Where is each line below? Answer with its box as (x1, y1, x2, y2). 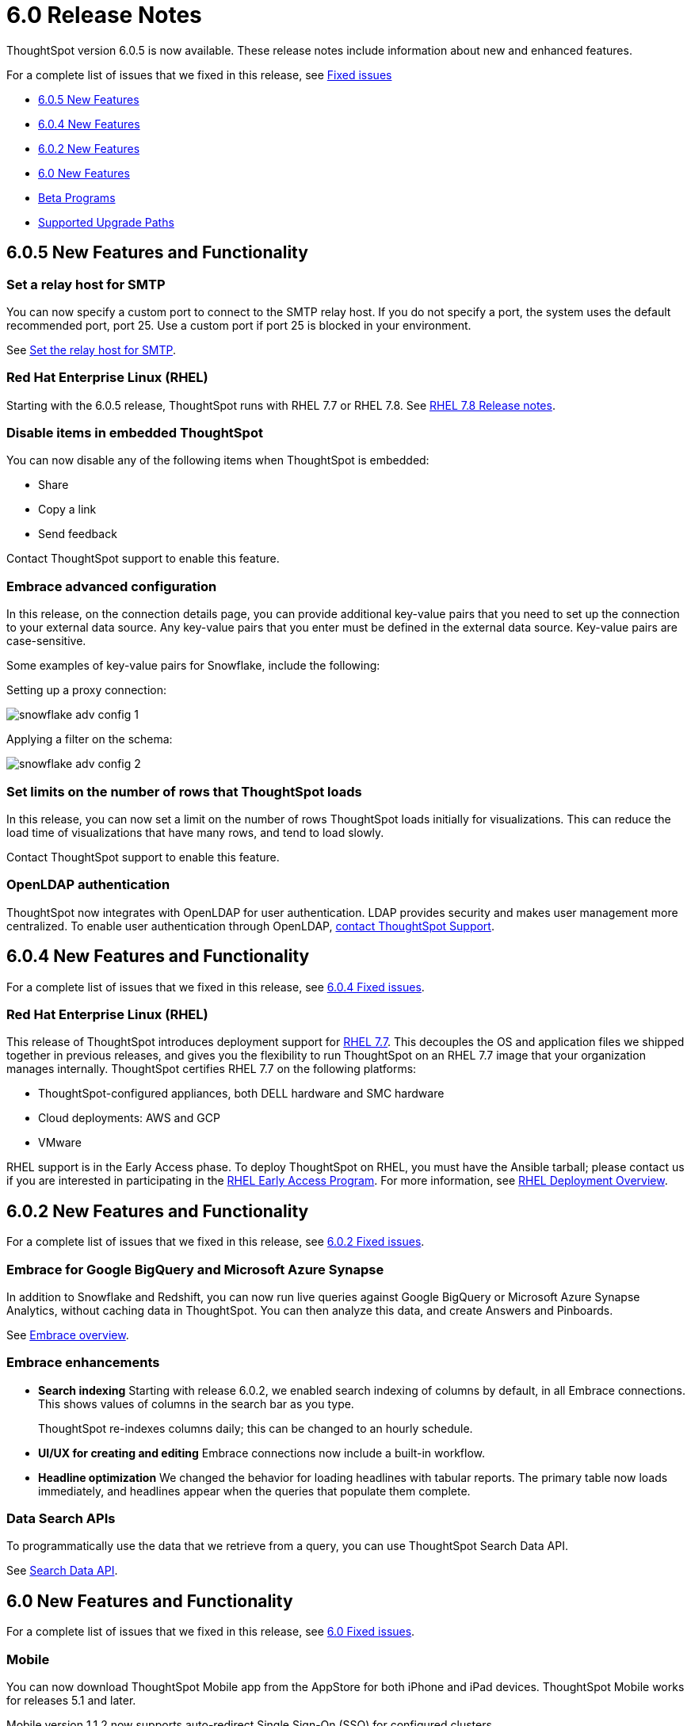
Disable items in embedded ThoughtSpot (6, 425, 263, 441)
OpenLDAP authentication (6, 876, 170, 893)
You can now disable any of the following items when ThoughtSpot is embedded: (6, 453, 429, 468)
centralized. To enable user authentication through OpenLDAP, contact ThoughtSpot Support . (6, 918, 494, 933)
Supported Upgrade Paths (38, 215, 174, 229)
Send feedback (38, 527, 117, 541)
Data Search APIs (6, 1510, 116, 1527)
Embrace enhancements (6, 1354, 160, 1371)
